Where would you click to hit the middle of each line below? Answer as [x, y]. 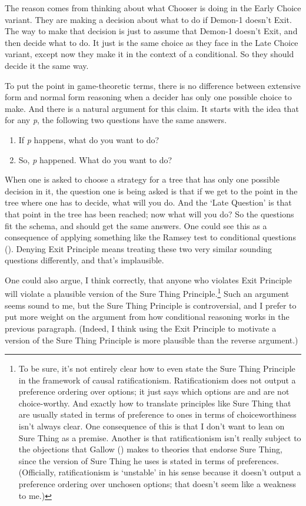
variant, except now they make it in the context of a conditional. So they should [149, 54]
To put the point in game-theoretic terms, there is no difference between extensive [153, 85]
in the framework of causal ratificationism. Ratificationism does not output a [157, 380]
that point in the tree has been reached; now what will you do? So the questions [149, 214]
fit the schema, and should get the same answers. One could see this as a [136, 225]
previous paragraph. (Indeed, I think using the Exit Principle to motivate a [141, 328]
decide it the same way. [47, 65]
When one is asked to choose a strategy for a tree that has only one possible [142, 179]
